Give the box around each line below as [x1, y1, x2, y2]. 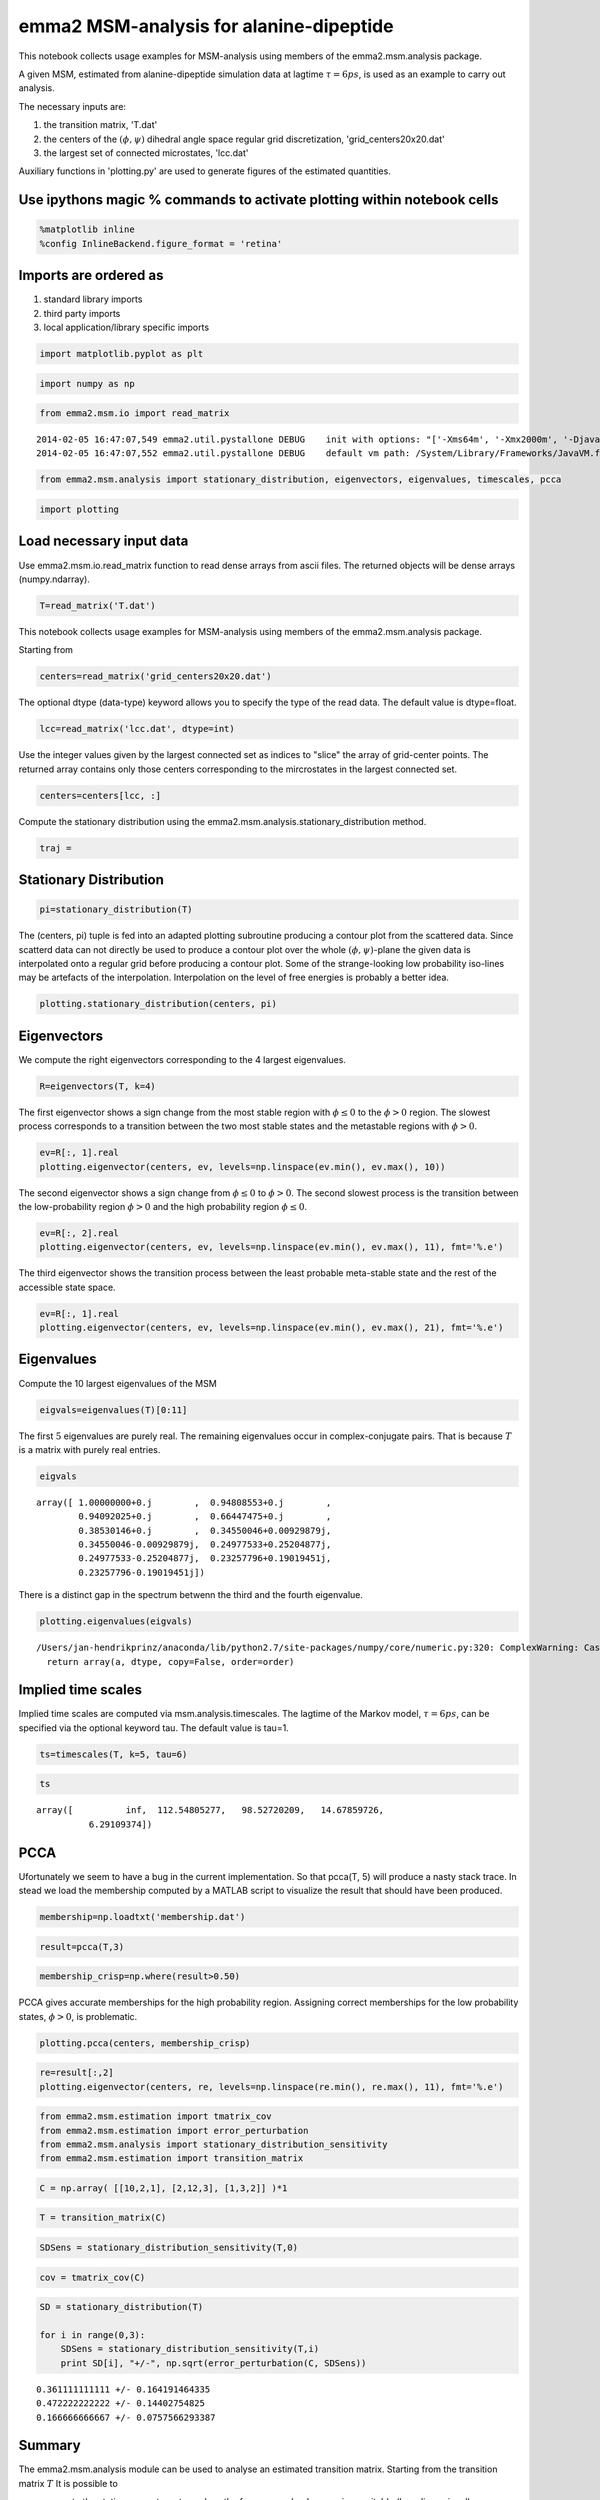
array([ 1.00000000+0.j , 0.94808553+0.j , [36, 1496, 332, 1508]
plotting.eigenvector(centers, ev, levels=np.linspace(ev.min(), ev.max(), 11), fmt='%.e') [39, 1241, 504, 1253]
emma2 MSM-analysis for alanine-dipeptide [18, 15, 394, 37]
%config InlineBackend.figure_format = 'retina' [39, 238, 283, 249]
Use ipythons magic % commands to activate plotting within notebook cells [18, 191, 499, 209]
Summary [18, 2437, 81, 2454]
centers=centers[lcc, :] [39, 790, 162, 801]
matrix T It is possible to [18, 2477, 119, 2489]
